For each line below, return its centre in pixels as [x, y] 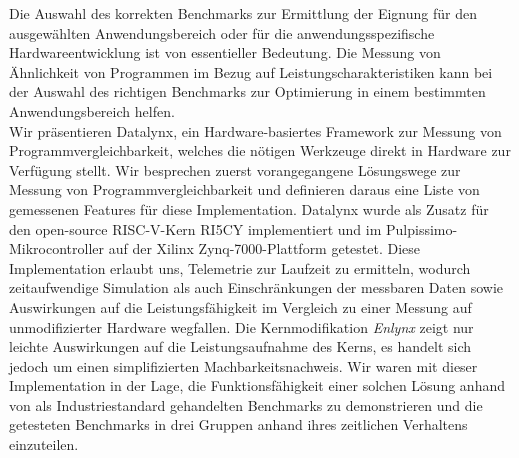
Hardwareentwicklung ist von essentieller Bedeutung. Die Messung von [225, 52]
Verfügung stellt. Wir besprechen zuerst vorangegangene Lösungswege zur [235, 169]
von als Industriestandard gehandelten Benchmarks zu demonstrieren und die [246, 404]
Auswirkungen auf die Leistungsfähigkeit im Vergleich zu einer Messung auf [240, 306]
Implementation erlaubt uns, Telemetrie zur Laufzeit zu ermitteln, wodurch [240, 267]
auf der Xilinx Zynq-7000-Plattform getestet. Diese [264, 248]
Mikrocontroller [57, 248]
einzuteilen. [44, 444]
